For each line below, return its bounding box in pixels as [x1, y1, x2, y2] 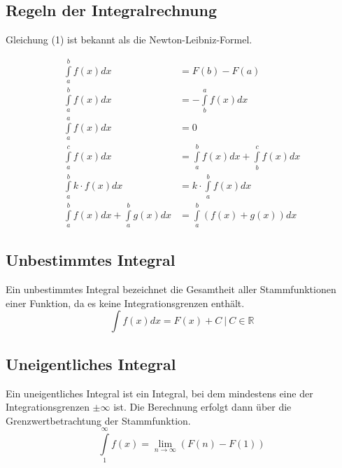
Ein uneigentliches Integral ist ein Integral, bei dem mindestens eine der [6, 385, 313, 400]
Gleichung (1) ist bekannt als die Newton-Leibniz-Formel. [6, 32, 252, 47]
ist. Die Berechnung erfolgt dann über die [113, 399, 292, 414]
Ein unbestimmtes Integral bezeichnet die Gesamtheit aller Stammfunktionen [6, 282, 336, 297]
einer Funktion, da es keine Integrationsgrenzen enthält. [6, 295, 245, 310]
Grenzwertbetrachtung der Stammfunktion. [6, 413, 191, 427]
